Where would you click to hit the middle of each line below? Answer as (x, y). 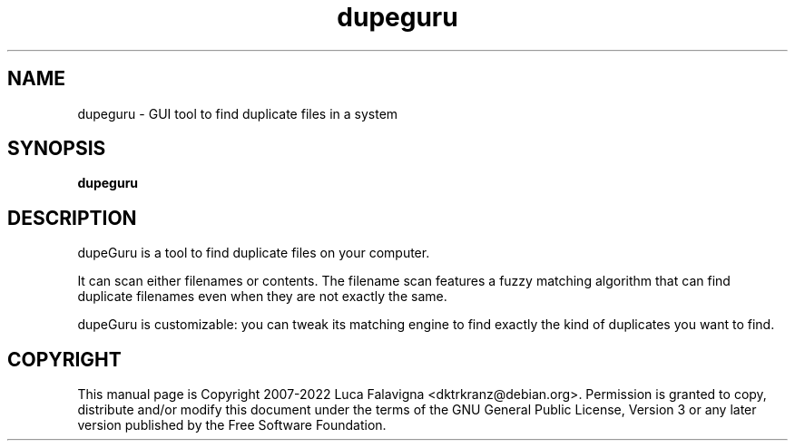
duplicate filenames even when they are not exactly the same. (262, 297)
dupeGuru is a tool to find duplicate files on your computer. (254, 253)
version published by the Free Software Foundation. (232, 425)
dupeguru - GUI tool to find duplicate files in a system (238, 113)
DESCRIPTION (72, 218)
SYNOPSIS (57, 149)
